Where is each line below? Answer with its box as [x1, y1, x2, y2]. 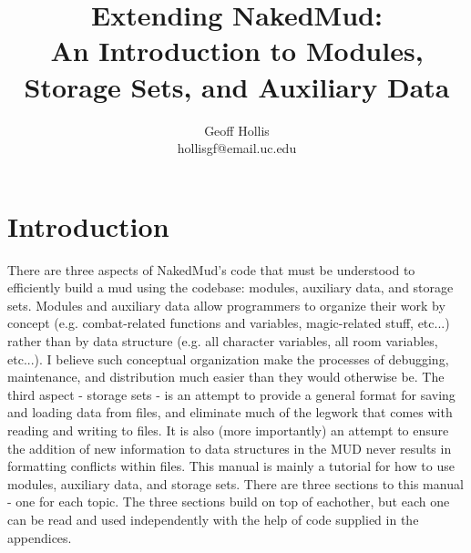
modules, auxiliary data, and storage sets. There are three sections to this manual [7, 474, 464, 493]
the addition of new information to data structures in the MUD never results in [7, 438, 452, 457]
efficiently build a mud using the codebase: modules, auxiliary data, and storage [7, 278, 454, 297]
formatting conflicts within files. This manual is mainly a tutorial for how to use [7, 456, 455, 476]
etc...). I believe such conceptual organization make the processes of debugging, [7, 349, 449, 368]
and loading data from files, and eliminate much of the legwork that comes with [7, 403, 453, 422]
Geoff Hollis [204, 120, 270, 139]
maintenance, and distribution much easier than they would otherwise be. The [7, 367, 445, 386]
